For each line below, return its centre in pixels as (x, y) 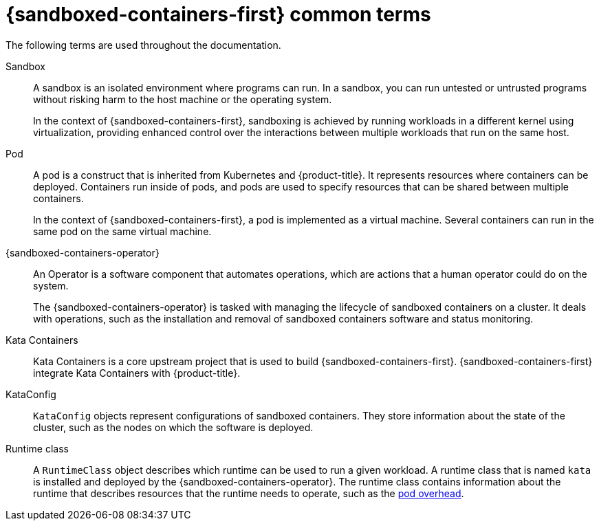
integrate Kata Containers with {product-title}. (137, 373)
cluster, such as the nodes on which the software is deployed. (173, 427)
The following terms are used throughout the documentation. (143, 45)
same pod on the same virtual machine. (122, 231)
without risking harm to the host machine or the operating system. (183, 99)
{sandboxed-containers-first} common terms (218, 14)
